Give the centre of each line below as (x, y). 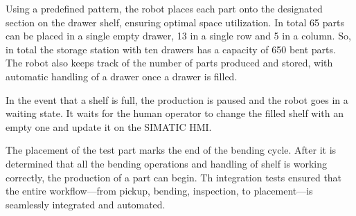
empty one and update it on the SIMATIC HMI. (109, 126)
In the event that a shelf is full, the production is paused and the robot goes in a (177, 99)
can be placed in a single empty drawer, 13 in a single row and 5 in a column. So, (178, 36)
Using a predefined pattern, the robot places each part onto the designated (164, 8)
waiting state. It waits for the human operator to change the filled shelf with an (175, 113)
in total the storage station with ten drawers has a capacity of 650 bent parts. (171, 49)
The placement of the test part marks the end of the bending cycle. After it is (171, 150)
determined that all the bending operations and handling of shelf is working (166, 163)
